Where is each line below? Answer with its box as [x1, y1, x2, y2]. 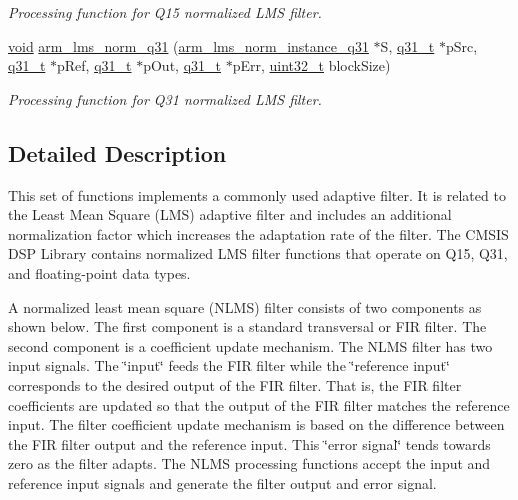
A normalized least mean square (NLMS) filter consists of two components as [8, 296, 482, 317]
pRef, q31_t [57, 55, 132, 76]
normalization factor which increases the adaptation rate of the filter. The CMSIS [8, 223, 509, 244]
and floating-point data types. [8, 262, 191, 283]
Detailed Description [8, 137, 227, 168]
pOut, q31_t [143, 55, 221, 76]
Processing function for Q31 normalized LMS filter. [8, 88, 322, 109]
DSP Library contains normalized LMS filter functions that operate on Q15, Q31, [8, 243, 508, 264]
